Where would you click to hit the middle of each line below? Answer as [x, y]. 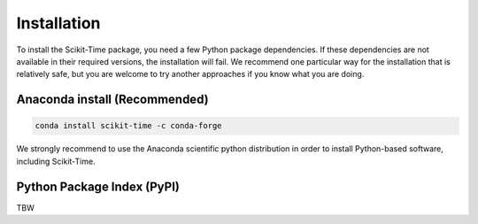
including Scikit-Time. [56, 161]
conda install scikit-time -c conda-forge [128, 126]
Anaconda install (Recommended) [112, 100]
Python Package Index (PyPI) [98, 186]
